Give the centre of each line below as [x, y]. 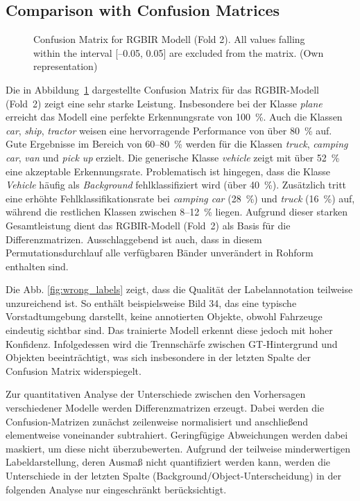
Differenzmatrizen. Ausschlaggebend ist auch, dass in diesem [134, 239]
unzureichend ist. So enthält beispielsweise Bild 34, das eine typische [151, 302]
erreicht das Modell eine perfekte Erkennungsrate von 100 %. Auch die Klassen [174, 117]
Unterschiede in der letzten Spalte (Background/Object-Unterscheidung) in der [173, 476]
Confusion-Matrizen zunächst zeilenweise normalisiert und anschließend [157, 421]
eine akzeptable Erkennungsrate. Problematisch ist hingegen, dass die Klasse [168, 171]
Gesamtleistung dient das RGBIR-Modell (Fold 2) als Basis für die [148, 225]
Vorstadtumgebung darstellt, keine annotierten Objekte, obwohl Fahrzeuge [164, 316]
